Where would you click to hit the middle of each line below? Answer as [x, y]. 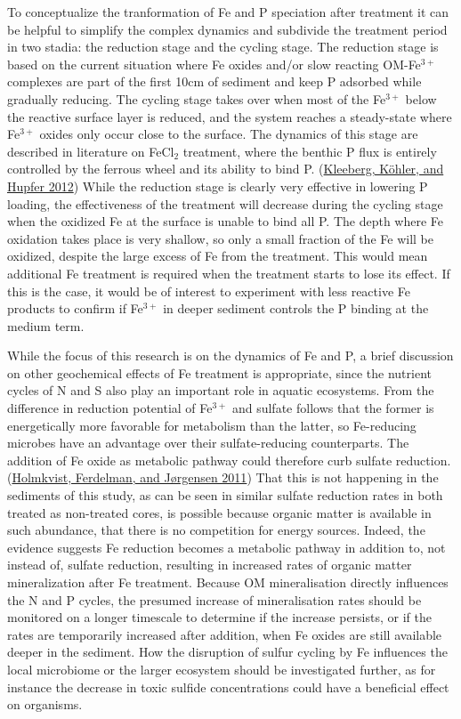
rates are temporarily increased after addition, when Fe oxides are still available [225, 634]
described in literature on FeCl [91, 151]
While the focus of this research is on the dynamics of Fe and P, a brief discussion [230, 355]
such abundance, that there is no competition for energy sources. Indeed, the [216, 530]
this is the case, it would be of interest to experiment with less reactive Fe [209, 291]
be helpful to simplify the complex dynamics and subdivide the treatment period [227, 29]
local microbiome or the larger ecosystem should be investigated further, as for [222, 669]
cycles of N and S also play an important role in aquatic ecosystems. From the [221, 390]
